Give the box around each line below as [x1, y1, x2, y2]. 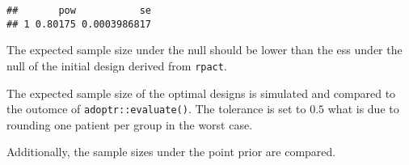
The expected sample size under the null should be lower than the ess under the [6, 41, 403, 58]
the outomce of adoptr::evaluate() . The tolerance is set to [6, 100, 306, 117]
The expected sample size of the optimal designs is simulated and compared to [6, 84, 396, 101]
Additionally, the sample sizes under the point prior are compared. [6, 143, 336, 160]
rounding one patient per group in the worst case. [6, 116, 253, 133]
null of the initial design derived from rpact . [6, 57, 227, 74]
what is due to [327, 100, 399, 117]
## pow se [6, 5, 151, 16]
